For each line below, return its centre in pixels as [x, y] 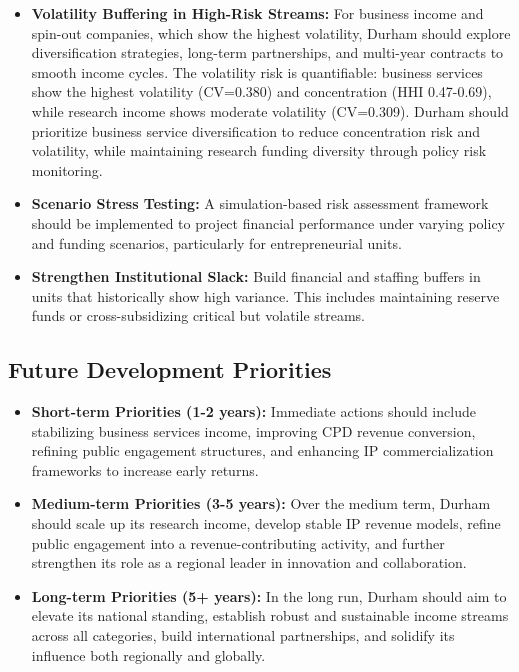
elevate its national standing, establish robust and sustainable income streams [270, 615]
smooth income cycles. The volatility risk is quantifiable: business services [257, 71]
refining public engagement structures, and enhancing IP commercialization [262, 450]
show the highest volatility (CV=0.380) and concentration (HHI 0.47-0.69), [261, 91]
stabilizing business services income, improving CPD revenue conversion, [253, 430]
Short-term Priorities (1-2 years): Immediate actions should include [253, 411]
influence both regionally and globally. [148, 654]
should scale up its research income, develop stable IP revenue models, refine [266, 523]
